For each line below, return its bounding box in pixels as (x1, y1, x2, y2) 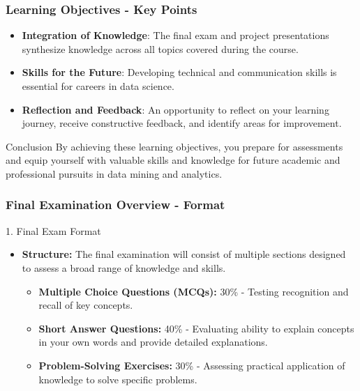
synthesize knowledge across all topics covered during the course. (22, 41, 299, 56)
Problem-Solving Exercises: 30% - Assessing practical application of (38, 358, 345, 372)
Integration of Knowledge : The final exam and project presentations (22, 28, 329, 43)
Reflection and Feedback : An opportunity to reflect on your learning (22, 102, 329, 116)
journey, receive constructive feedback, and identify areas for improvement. (22, 116, 342, 130)
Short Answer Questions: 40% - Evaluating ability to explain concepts (38, 321, 354, 335)
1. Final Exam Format (6, 223, 101, 238)
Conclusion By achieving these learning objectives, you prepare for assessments (6, 139, 343, 153)
